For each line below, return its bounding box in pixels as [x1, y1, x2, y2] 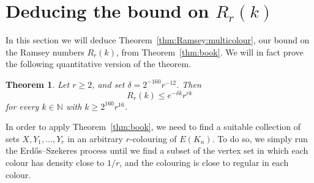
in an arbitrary [67, 132, 123, 145]
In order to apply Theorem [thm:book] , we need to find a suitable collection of [6, 120, 301, 133]
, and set [92, 77, 125, 90]
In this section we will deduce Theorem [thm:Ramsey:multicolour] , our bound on [6, 34, 310, 46]
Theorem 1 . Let [6, 77, 70, 90]
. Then [176, 77, 201, 90]
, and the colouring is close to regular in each [119, 156, 289, 168]
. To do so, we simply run [212, 132, 308, 145]
